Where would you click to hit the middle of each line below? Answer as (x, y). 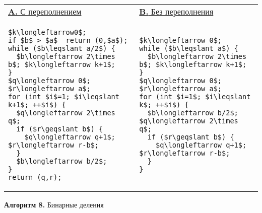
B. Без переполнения (176, 11)
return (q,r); (35, 177)
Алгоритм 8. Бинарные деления (54, 204)
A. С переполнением (45, 11)
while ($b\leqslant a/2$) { (62, 48)
